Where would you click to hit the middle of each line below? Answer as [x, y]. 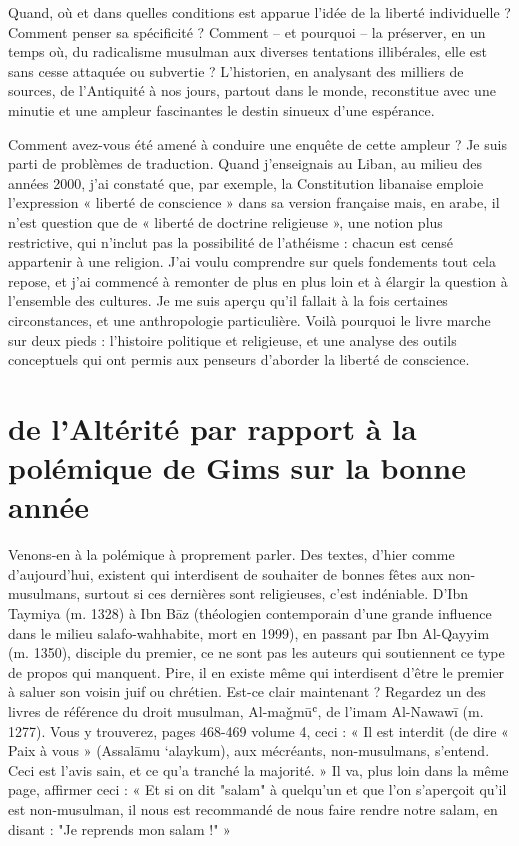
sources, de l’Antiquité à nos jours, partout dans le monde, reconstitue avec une [252, 90]
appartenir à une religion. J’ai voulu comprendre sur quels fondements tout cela [252, 261]
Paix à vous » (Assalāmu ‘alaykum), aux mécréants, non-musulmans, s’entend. [249, 750]
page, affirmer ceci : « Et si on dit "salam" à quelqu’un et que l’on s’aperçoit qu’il [257, 789]
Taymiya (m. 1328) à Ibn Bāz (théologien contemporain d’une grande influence [250, 612]
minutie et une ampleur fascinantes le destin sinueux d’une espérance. [221, 109]
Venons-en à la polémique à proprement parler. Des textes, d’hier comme [231, 554]
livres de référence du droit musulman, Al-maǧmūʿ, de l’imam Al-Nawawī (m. [246, 710]
